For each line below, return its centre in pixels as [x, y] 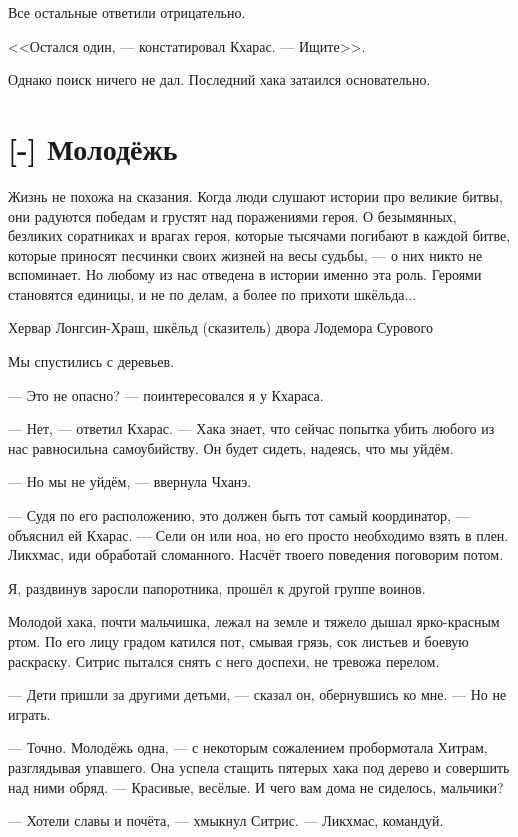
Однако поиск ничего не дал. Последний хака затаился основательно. [219, 79]
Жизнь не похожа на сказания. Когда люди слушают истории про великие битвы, [255, 195]
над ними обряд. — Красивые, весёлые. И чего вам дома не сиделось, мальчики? [256, 786]
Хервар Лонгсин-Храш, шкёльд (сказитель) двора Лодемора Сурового [221, 327]
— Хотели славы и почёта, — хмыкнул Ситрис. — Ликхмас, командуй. [226, 820]
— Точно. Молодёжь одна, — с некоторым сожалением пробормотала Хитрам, [248, 747]
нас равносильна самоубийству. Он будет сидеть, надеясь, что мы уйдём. [231, 447]
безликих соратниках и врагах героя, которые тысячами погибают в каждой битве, [259, 235]
